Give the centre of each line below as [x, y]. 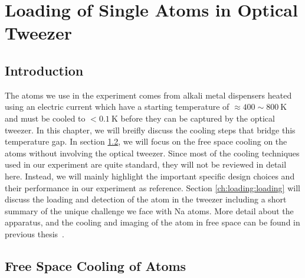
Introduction [44, 70]
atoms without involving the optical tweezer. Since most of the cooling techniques [152, 153]
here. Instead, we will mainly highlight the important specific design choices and [150, 176]
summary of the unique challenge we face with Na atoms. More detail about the [149, 210]
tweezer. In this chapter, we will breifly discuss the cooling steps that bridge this [150, 130]
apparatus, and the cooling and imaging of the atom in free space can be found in [152, 222]
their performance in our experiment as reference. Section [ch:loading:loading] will [152, 187]
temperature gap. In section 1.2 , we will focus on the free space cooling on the [146, 141]
